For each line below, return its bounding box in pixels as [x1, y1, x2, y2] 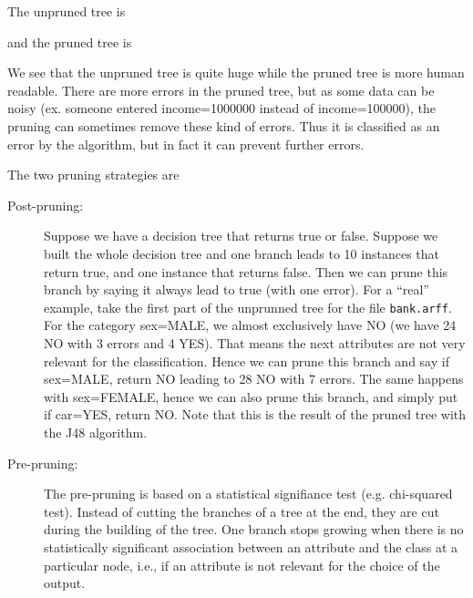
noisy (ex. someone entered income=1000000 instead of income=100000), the [7, 98, 437, 118]
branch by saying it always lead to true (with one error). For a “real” [44, 280, 429, 299]
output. [44, 573, 86, 593]
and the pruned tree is [7, 32, 132, 51]
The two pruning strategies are [7, 165, 180, 184]
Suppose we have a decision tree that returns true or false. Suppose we [44, 226, 438, 245]
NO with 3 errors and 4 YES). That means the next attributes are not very [44, 333, 466, 352]
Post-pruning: [7, 195, 84, 214]
